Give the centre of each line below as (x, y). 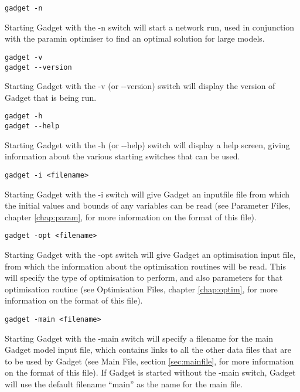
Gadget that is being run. (51, 97)
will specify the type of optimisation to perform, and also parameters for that (144, 277)
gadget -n (24, 8)
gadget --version (38, 67)
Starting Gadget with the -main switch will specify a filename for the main (139, 338)
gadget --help (32, 126)
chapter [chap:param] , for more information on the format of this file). (131, 217)
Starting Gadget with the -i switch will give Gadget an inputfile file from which (147, 194)
